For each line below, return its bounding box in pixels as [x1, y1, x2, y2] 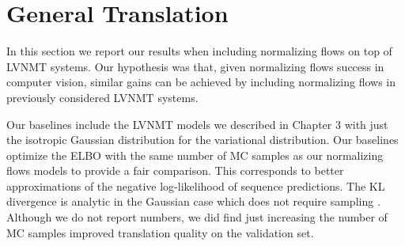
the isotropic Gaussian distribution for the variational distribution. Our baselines [6, 131, 399, 148]
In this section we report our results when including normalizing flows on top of [6, 43, 392, 59]
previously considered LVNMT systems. [6, 89, 199, 105]
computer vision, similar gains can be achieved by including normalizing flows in [6, 74, 396, 90]
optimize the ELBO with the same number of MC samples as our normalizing [6, 146, 384, 163]
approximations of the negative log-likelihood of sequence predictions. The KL [6, 177, 385, 194]
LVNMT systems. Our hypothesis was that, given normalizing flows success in [6, 58, 384, 74]
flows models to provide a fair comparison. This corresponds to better [6, 162, 344, 179]
